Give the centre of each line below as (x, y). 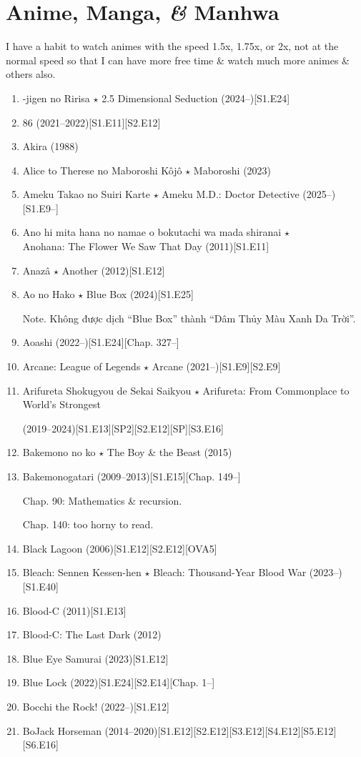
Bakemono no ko (59, 452)
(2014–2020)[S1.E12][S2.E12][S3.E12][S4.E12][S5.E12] (221, 730)
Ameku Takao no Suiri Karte (86, 194)
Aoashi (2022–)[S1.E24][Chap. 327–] (101, 342)
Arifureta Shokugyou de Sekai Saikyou (107, 390)
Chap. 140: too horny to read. (88, 524)
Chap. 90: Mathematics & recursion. (102, 500)
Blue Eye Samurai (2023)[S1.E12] (95, 658)
